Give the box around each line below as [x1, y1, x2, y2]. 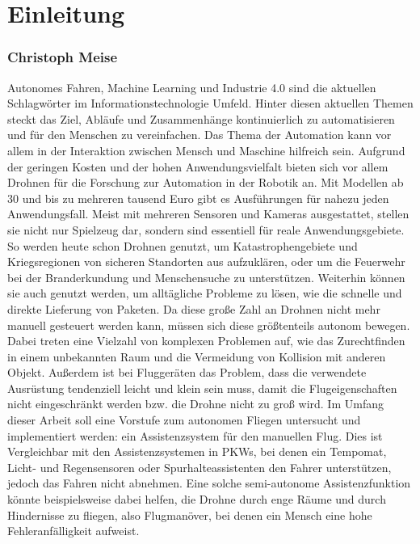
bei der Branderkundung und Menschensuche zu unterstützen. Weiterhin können [7, 268, 405, 285]
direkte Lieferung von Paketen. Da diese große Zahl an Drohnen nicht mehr [7, 300, 380, 317]
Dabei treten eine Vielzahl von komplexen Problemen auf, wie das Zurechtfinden [7, 332, 405, 349]
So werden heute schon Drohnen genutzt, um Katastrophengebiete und [7, 237, 358, 254]
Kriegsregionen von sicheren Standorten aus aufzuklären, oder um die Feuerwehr [7, 253, 405, 270]
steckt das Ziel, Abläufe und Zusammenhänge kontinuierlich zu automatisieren [7, 110, 395, 127]
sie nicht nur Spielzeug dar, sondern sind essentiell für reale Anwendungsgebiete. [7, 221, 405, 238]
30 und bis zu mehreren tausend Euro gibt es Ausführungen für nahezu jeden [7, 189, 389, 206]
